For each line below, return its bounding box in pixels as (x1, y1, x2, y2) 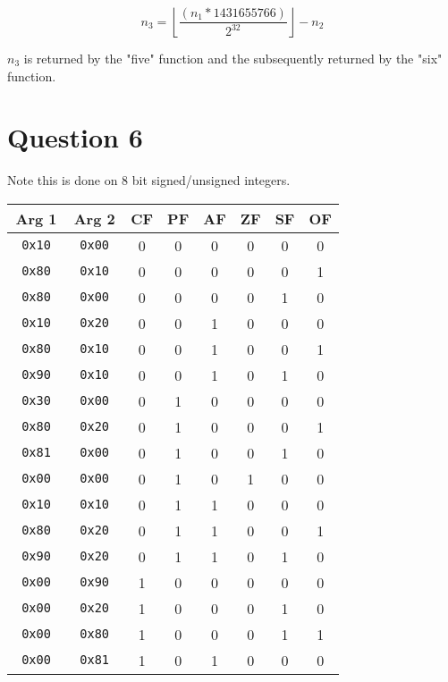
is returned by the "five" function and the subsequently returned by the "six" (23, 49, 443, 67)
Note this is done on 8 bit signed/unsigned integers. (7, 171, 291, 189)
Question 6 (7, 119, 143, 156)
